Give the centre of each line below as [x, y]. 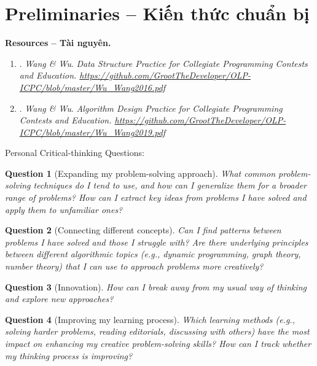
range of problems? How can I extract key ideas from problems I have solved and [156, 197]
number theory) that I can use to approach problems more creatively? [134, 266]
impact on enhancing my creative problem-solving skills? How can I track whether [158, 343]
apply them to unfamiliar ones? [64, 209]
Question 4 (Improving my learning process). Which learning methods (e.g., [150, 319]
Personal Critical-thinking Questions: [75, 153]
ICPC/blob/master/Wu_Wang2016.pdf [92, 87]
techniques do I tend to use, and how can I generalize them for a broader [170, 185]
